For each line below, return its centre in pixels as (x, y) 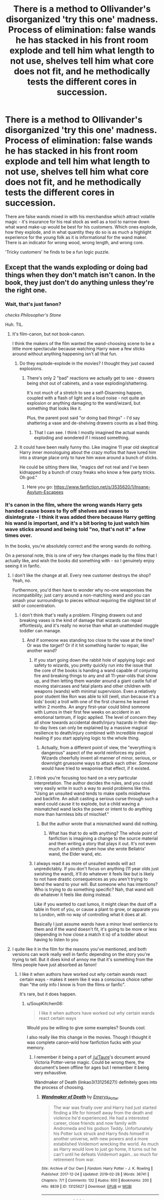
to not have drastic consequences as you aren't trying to (91, 879)
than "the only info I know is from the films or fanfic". (72, 984)
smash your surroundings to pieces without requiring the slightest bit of (84, 600)
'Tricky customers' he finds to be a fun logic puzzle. (57, 252)
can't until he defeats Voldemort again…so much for (106, 1154)
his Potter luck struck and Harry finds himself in (101, 1133)
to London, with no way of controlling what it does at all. (90, 914)
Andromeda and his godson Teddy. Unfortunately (103, 1128)
